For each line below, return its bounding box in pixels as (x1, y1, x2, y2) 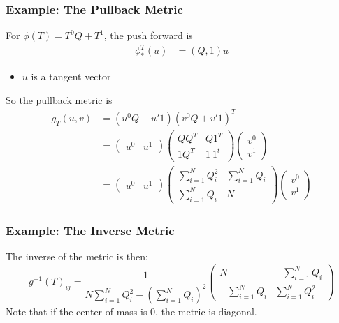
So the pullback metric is (6, 92, 113, 107)
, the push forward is (103, 28, 193, 43)
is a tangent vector (31, 69, 111, 84)
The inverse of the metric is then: (6, 248, 148, 263)
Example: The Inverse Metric (6, 221, 175, 239)
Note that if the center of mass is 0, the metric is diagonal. (6, 304, 257, 319)
